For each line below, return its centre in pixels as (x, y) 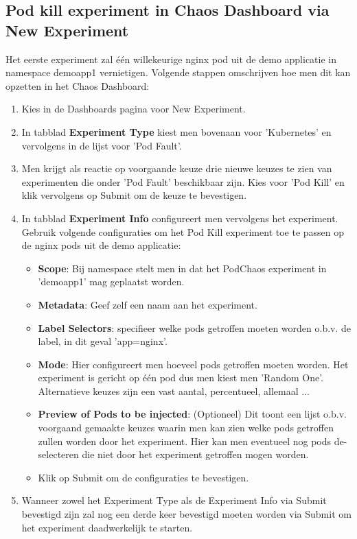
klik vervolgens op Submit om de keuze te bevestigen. (134, 195)
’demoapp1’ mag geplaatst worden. (111, 282)
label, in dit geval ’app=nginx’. (103, 341)
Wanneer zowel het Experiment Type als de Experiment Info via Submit (174, 500)
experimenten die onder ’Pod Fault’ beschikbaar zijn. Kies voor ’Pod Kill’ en (183, 181)
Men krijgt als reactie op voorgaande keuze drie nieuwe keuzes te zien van (177, 168)
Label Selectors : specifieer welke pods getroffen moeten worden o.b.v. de (195, 327)
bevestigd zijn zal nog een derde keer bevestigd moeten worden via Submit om (186, 514)
